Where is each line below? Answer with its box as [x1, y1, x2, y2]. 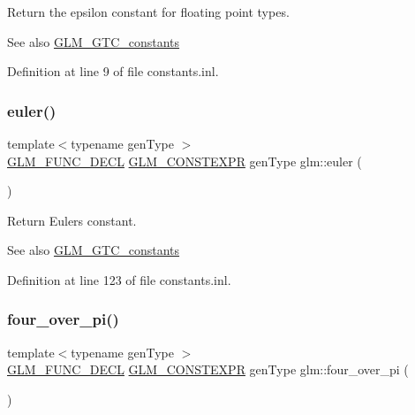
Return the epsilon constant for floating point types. [7, 3, 290, 20]
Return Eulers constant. [7, 211, 137, 229]
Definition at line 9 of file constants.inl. [7, 62, 219, 81]
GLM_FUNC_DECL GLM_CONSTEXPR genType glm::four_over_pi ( [7, 360, 409, 379]
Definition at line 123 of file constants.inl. [7, 270, 231, 288]
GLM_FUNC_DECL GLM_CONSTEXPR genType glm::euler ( [7, 151, 362, 170]
